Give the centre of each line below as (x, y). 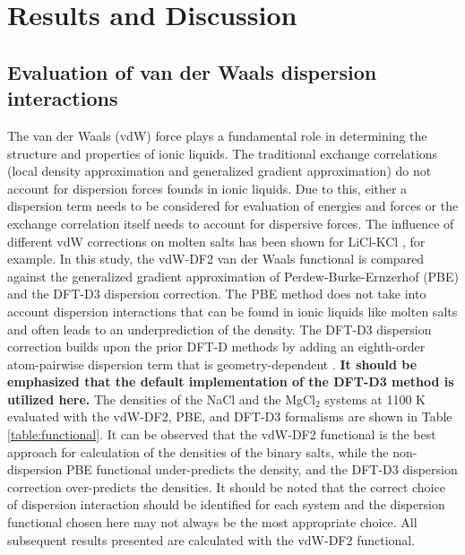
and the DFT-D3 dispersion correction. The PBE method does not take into (217, 294)
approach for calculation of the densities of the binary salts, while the (198, 451)
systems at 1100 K (375, 399)
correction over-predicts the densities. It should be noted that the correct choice (226, 486)
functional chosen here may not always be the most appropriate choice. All (212, 522)
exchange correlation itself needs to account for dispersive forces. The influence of (231, 223)
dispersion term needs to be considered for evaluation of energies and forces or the (233, 206)
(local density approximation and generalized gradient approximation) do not (220, 171)
